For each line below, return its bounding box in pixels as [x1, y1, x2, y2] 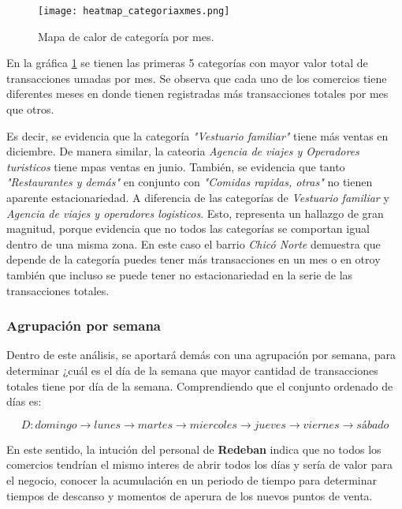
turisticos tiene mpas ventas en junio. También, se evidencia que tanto [6, 158, 345, 174]
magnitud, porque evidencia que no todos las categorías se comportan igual [6, 220, 370, 237]
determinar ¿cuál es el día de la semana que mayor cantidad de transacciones [6, 361, 378, 378]
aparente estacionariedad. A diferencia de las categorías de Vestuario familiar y [6, 189, 389, 205]
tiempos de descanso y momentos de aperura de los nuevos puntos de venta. [6, 487, 373, 503]
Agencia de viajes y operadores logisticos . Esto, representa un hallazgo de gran [6, 204, 384, 221]
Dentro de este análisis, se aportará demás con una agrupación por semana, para [6, 346, 396, 363]
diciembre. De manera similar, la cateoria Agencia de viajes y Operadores [6, 143, 359, 159]
